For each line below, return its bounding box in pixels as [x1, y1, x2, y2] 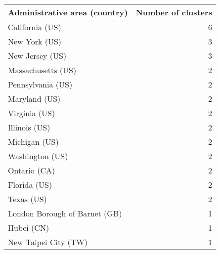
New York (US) [8, 36, 62, 47]
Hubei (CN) [8, 222, 49, 233]
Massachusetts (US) [8, 64, 77, 76]
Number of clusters [135, 6, 212, 18]
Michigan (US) [8, 136, 59, 147]
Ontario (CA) [8, 165, 55, 176]
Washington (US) [8, 150, 68, 162]
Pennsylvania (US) [8, 79, 73, 90]
